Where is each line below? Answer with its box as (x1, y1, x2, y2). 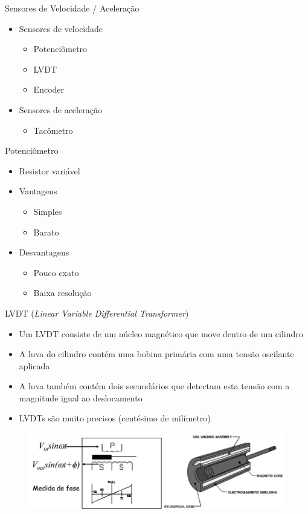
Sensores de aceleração (19, 103, 102, 116)
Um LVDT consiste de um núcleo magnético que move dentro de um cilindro (19, 327, 303, 340)
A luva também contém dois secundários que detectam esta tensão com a (19, 380, 290, 392)
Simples (33, 205, 62, 217)
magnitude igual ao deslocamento (19, 391, 143, 404)
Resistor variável (19, 164, 80, 177)
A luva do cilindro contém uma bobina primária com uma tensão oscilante (19, 348, 294, 360)
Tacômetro (33, 124, 73, 136)
